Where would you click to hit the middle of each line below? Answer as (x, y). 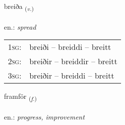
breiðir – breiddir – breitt (73, 61)
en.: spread (20, 26)
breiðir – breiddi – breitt (72, 76)
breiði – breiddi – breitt (70, 47)
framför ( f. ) (21, 97)
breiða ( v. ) (19, 7)
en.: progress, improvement (44, 117)
